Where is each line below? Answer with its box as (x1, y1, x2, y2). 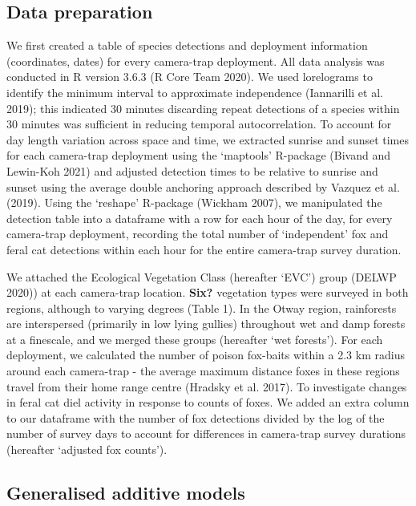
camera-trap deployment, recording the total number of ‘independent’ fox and (6, 225, 389, 242)
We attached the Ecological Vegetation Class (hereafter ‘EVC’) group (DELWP (6, 268, 397, 285)
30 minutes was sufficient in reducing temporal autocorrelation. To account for (6, 115, 392, 132)
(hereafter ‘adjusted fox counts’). (6, 441, 168, 458)
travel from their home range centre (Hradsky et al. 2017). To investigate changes (6, 378, 407, 395)
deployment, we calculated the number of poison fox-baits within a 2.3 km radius (6, 346, 405, 363)
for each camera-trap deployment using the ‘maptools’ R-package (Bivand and (6, 147, 390, 164)
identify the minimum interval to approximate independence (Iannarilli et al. (6, 83, 383, 100)
